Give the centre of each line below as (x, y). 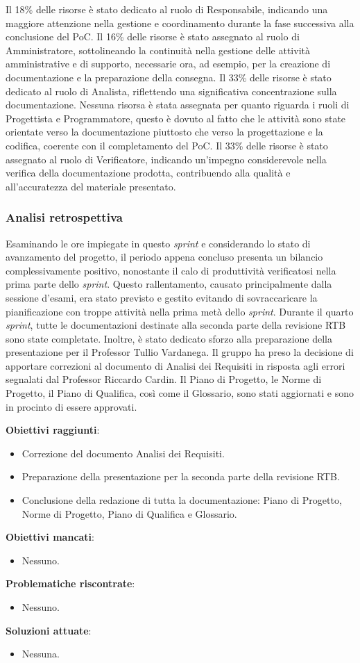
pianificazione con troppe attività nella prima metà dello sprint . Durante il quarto (180, 311)
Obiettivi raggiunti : (53, 430)
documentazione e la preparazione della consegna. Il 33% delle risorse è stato (169, 77)
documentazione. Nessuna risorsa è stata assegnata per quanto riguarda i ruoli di (178, 105)
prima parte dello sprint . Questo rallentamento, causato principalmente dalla (169, 284)
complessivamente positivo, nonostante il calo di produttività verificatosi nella (171, 270)
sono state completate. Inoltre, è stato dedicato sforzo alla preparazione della (169, 338)
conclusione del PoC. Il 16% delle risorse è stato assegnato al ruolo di (153, 36)
